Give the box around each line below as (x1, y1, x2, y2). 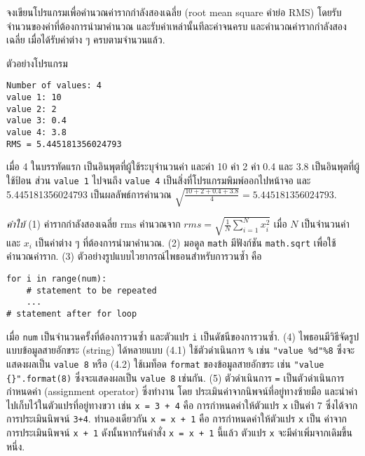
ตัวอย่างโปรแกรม (6, 55, 68, 70)
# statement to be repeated (26, 285, 157, 296)
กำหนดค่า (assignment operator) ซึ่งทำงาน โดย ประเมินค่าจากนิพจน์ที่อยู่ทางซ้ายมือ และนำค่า (6, 384, 358, 399)
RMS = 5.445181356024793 (6, 139, 122, 149)
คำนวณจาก (139, 216, 181, 231)
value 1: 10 (6, 92, 62, 103)
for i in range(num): (6, 273, 107, 284)
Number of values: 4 (6, 81, 102, 91)
